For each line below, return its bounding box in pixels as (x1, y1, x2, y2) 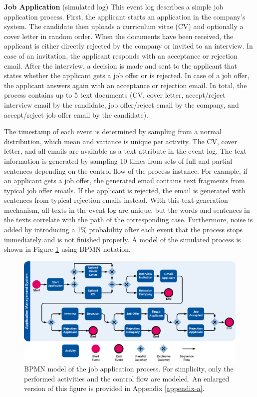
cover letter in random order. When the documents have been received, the (4, 31, 234, 41)
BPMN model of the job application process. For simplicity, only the (24, 363, 234, 374)
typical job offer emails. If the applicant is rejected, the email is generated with (4, 185, 246, 195)
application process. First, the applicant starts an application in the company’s (4, 11, 246, 22)
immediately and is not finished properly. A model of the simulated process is (4, 234, 241, 244)
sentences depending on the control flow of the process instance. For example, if (4, 165, 248, 176)
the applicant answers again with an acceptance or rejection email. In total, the (4, 80, 247, 90)
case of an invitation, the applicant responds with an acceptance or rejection (4, 50, 238, 61)
